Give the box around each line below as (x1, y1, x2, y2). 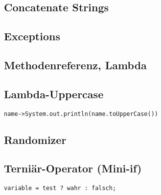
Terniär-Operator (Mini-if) (4, 161, 142, 176)
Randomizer (4, 132, 67, 147)
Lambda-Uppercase (4, 86, 104, 101)
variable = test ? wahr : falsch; (4, 185, 116, 192)
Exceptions (4, 28, 60, 44)
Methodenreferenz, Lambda (4, 57, 147, 72)
